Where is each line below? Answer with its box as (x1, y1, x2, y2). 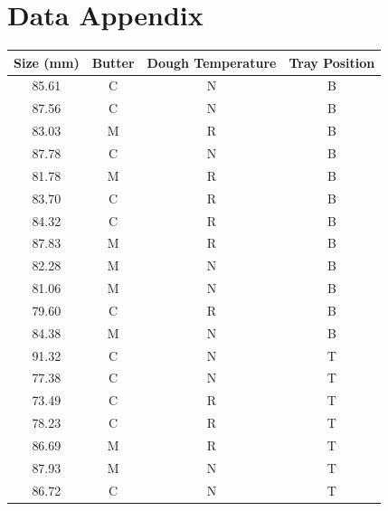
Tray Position (289, 52, 375, 71)
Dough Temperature (147, 52, 277, 71)
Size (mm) (14, 52, 80, 71)
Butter (91, 52, 135, 71)
